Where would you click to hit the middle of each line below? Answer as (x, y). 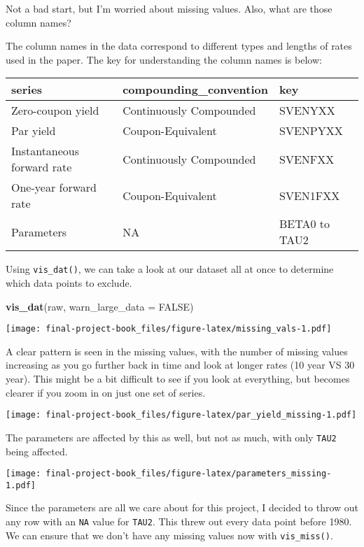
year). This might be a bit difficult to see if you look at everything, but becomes (178, 379)
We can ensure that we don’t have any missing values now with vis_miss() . (169, 535)
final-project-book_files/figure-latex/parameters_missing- (189, 474)
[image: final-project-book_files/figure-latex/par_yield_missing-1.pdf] (181, 415)
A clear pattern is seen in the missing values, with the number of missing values (177, 351)
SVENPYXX (311, 131)
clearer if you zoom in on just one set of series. (106, 392)
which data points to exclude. (69, 283)
